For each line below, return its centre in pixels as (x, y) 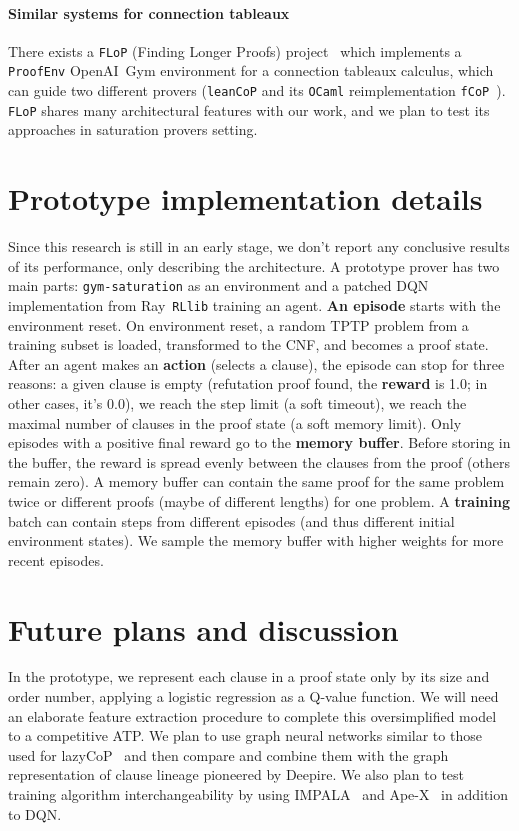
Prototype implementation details (245, 198)
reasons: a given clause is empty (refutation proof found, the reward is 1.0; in (248, 383)
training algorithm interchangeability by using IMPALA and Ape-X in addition (258, 794)
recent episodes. (56, 559)
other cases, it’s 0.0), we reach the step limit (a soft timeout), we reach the (237, 403)
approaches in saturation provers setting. (133, 129)
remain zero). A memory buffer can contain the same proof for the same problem (256, 481)
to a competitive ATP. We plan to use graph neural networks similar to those (245, 735)
